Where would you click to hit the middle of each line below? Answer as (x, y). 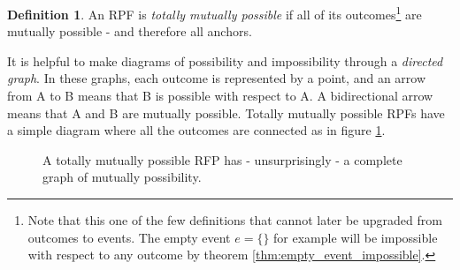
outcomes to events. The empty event (129, 237)
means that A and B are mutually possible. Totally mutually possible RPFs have (226, 112)
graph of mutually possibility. (122, 177)
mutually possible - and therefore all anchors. (130, 31)
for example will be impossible (356, 237)
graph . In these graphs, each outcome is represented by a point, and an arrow (217, 78)
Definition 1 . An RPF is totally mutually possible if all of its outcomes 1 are (215, 13)
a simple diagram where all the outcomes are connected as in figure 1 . (196, 130)
